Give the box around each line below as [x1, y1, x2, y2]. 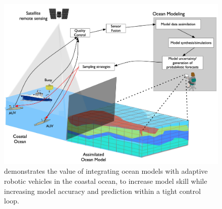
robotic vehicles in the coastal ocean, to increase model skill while [4, 176, 207, 186]
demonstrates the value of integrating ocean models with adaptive [4, 166, 208, 176]
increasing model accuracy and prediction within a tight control [4, 185, 201, 196]
